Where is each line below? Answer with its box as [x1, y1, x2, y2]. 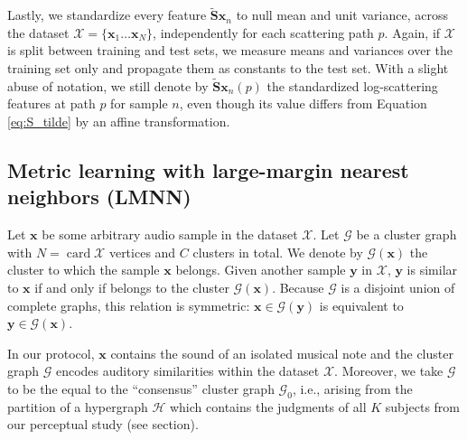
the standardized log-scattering [266, 76, 438, 95]
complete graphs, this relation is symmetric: [7, 295, 250, 314]
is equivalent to [319, 295, 404, 314]
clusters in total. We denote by [192, 242, 363, 261]
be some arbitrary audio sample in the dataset [42, 225, 298, 244]
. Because [272, 277, 324, 296]
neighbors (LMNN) [7, 183, 191, 211]
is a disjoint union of [341, 277, 455, 296]
